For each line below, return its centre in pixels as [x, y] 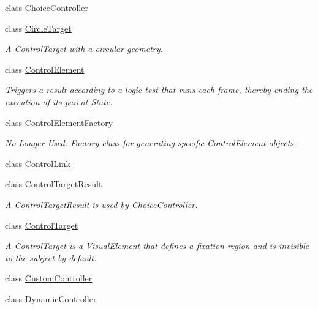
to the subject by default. [51, 257]
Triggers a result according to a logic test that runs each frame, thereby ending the [159, 90]
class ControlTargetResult [54, 184]
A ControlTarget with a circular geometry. [84, 49]
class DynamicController [51, 298]
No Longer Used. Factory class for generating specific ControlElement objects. [151, 143]
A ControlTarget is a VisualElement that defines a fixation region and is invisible [157, 246]
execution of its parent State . [59, 101]
